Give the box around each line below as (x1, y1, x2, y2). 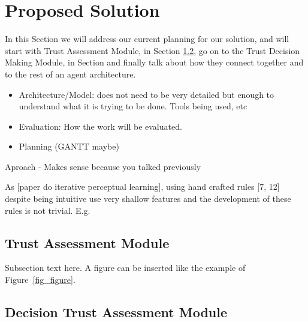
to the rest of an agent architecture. (5, 67, 136, 80)
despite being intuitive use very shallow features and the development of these (5, 192, 291, 205)
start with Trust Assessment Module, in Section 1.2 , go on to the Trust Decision (5, 44, 300, 56)
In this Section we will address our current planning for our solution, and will (5, 32, 289, 45)
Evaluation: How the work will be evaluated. (19, 120, 182, 132)
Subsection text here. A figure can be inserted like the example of (5, 261, 246, 274)
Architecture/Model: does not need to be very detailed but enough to (19, 88, 274, 100)
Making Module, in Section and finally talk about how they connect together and (5, 56, 304, 68)
